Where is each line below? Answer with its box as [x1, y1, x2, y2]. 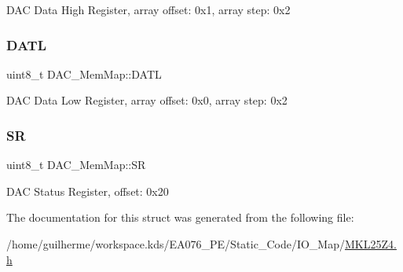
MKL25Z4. [344, 236, 397, 252]
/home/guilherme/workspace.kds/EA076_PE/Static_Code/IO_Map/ [6, 236, 345, 252]
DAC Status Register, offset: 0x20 [6, 182, 169, 199]
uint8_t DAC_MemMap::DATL [6, 65, 162, 82]
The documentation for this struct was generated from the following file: [6, 209, 354, 226]
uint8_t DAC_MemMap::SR [6, 156, 146, 173]
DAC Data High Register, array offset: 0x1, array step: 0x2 [6, 2, 291, 17]
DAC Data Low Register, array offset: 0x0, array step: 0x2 [6, 92, 288, 108]
